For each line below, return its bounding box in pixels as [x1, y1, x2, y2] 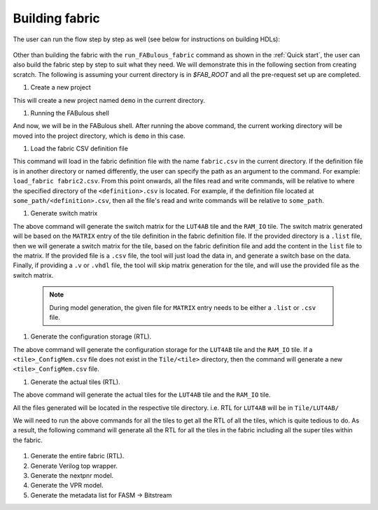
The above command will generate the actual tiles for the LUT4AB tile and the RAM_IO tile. [13, 390, 271, 399]
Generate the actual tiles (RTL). [30, 378, 120, 386]
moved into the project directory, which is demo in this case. [13, 132, 185, 140]
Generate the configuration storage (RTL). [30, 332, 152, 341]
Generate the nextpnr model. [30, 472, 114, 479]
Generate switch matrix [30, 209, 98, 218]
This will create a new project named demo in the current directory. [13, 96, 206, 104]
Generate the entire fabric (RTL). [30, 452, 125, 460]
